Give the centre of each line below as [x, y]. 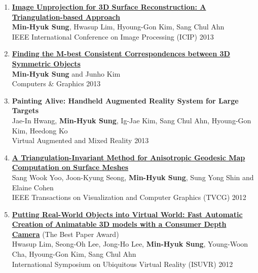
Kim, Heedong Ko [40, 130]
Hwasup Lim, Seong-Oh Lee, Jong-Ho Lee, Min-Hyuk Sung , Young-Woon [130, 244]
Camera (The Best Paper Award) [65, 234]
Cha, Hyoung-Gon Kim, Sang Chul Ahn [74, 254]
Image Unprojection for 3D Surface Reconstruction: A [109, 7]
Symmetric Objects [46, 63]
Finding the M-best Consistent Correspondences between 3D [121, 54]
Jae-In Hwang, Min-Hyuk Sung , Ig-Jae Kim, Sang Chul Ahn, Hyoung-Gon [132, 120]
